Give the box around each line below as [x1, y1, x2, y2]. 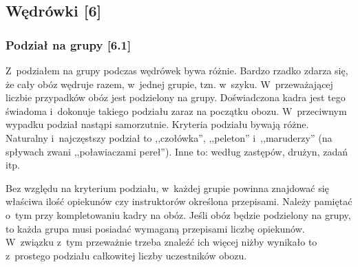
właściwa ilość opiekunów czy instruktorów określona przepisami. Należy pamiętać [6, 194, 352, 209]
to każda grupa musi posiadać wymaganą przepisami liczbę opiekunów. [6, 221, 305, 235]
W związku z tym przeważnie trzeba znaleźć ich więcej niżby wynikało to [6, 235, 317, 249]
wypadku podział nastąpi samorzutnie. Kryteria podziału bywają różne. [6, 117, 309, 131]
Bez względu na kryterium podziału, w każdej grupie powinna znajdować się [6, 180, 329, 195]
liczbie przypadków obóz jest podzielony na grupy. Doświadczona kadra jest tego [6, 90, 346, 105]
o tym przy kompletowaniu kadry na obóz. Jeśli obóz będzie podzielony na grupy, [6, 207, 351, 222]
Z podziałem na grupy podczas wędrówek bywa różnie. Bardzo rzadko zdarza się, [6, 63, 348, 77]
